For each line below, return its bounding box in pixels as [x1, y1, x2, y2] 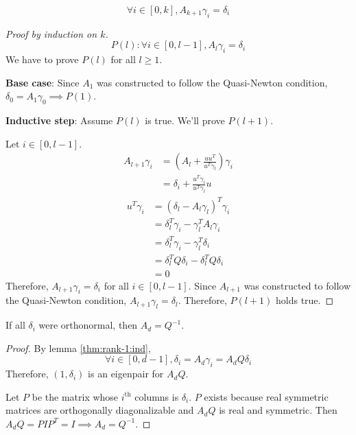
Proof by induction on [5, 26, 97, 40]
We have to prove [5, 52, 79, 67]
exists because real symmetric [204, 389, 329, 403]
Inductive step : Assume [5, 113, 113, 128]
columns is [134, 389, 179, 403]
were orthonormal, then [38, 318, 138, 332]
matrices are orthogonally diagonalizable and [5, 403, 194, 417]
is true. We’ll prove [145, 113, 225, 128]
